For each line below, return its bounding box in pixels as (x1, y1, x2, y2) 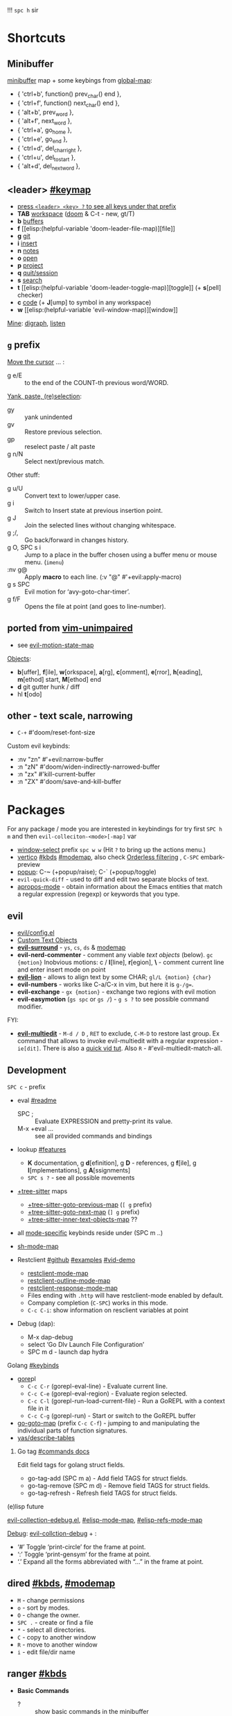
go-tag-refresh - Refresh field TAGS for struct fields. (27, 1489, 178, 1497)
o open (17, 254, 38, 262)
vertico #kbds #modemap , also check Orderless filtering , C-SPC (17, 853, 199, 861)
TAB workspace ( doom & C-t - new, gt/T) (17, 209, 135, 218)
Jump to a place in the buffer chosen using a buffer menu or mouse (24, 550, 217, 559)
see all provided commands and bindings (34, 1131, 152, 1140)
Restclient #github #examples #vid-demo (17, 1255, 136, 1264)
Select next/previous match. (24, 457, 105, 465)
